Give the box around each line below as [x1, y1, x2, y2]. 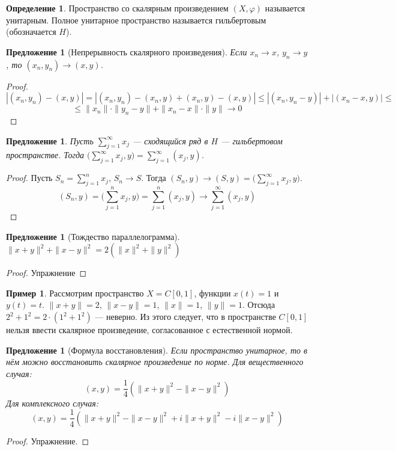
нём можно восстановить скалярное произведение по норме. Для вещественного [6, 355, 304, 368]
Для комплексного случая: [6, 396, 99, 409]
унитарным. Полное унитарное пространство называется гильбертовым [6, 13, 266, 26]
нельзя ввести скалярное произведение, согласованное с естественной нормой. [6, 324, 293, 336]
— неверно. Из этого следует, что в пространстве [95, 310, 276, 323]
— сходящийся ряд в [133, 134, 208, 147]
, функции [194, 286, 231, 299]
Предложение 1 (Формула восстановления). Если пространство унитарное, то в [6, 343, 308, 356]
